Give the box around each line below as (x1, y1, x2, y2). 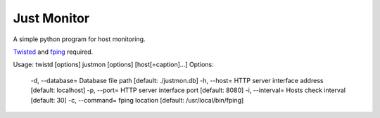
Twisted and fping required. (13, 47, 94, 56)
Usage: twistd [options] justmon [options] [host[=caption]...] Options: (13, 60, 214, 69)
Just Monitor (13, 10, 90, 26)
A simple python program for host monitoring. (13, 35, 146, 43)
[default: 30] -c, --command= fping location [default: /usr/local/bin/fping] (30, 96, 244, 104)
